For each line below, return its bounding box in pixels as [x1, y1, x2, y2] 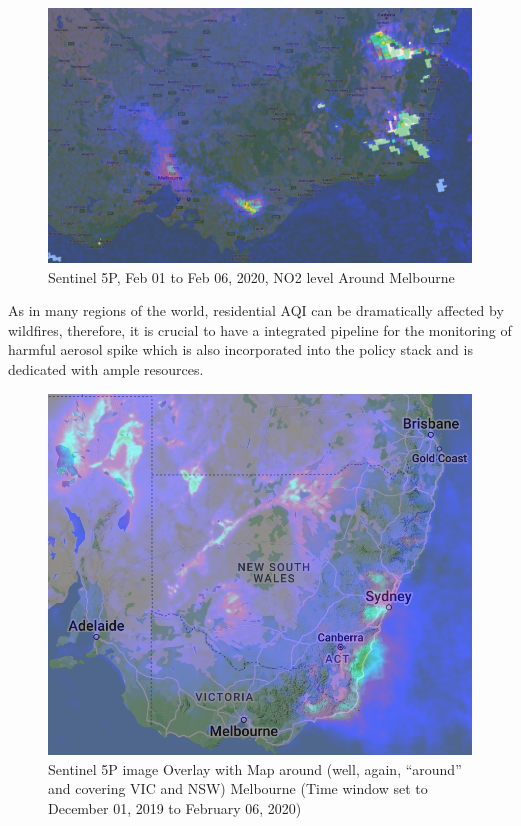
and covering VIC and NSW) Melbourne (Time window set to [48, 778, 428, 799]
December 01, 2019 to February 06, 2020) [48, 797, 302, 818]
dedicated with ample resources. [8, 359, 204, 380]
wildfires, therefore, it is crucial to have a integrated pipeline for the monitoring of [8, 319, 512, 340]
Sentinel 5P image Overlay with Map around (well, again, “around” [48, 758, 462, 779]
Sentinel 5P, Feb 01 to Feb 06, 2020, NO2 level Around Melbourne [48, 266, 455, 287]
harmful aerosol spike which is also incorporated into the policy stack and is [8, 339, 473, 360]
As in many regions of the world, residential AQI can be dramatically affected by [8, 300, 504, 321]
